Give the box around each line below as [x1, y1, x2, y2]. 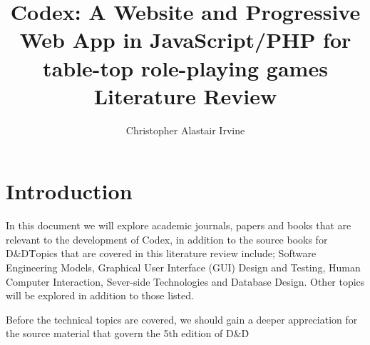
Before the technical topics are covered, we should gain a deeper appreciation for [6, 311, 358, 326]
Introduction [6, 176, 133, 206]
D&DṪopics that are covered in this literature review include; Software [6, 246, 317, 261]
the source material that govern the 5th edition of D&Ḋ [6, 326, 250, 341]
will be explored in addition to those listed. [6, 288, 194, 303]
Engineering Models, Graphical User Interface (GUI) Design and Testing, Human [6, 260, 361, 274]
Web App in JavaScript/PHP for [19, 25, 351, 54]
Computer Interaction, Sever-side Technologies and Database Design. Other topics [6, 274, 365, 289]
